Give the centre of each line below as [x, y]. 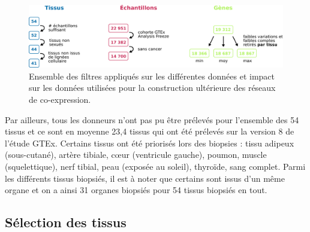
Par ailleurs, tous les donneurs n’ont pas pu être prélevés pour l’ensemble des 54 [152, 119]
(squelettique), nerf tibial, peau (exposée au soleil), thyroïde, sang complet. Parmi [155, 166]
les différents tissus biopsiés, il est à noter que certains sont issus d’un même [145, 178]
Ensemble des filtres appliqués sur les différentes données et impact [152, 76]
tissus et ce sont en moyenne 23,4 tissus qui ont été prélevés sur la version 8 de [150, 131]
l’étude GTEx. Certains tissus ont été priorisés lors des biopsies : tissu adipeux [150, 143]
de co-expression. [60, 99]
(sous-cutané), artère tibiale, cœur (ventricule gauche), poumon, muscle [136, 155]
